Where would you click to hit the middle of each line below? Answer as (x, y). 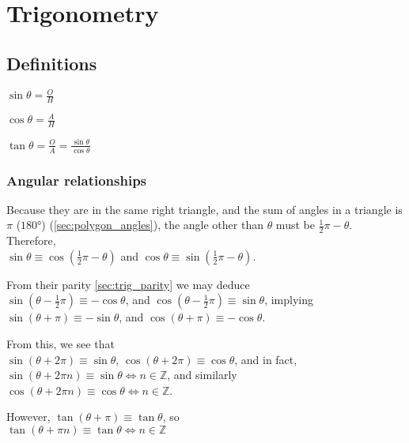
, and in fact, (266, 359)
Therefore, (31, 240)
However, (28, 417)
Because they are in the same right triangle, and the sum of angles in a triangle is (204, 209)
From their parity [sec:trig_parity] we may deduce (128, 284)
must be (295, 225)
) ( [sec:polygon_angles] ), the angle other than (152, 225)
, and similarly (202, 375)
